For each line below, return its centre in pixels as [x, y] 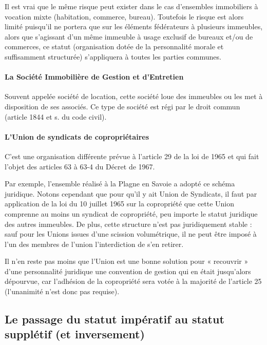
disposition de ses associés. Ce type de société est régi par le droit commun [122, 106]
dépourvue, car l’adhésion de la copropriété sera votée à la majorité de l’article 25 [133, 281]
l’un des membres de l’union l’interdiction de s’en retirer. [94, 244]
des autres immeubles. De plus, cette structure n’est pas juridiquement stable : [128, 224]
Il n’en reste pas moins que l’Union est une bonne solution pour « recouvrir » [127, 261]
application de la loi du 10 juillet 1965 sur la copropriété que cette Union [120, 204]
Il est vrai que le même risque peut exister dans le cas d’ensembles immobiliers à [131, 6]
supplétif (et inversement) [75, 334]
